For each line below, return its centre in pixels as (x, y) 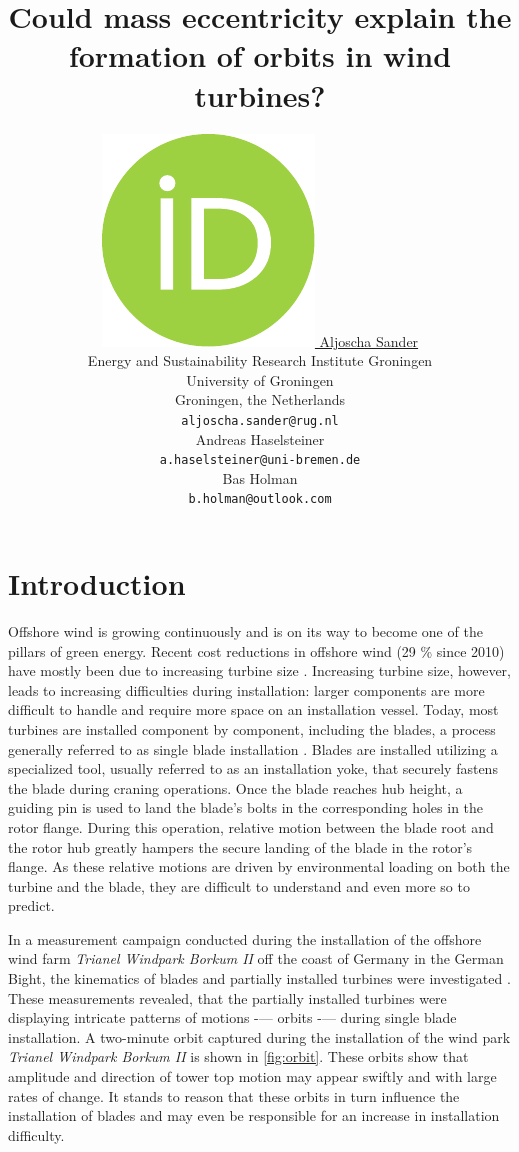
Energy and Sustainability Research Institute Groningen (260, 360)
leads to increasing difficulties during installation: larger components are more (246, 689)
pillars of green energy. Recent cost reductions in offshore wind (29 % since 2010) (256, 650)
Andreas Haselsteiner (260, 438)
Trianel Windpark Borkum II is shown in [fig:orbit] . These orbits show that (238, 1056)
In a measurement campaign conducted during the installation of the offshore (245, 938)
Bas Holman (260, 477)
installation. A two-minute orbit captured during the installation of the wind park (259, 1036)
